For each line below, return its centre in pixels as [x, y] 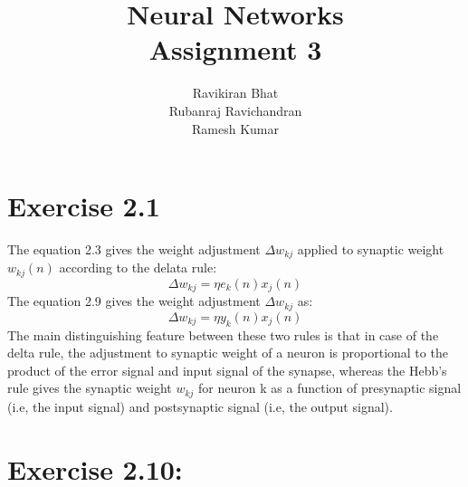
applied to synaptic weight [371, 249]
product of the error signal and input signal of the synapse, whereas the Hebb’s [227, 370]
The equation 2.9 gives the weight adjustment [134, 301]
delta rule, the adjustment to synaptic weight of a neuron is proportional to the [228, 353]
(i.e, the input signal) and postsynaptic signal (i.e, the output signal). [200, 406]
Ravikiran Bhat [235, 93]
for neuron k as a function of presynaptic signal [330, 388]
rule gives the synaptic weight [90, 388]
